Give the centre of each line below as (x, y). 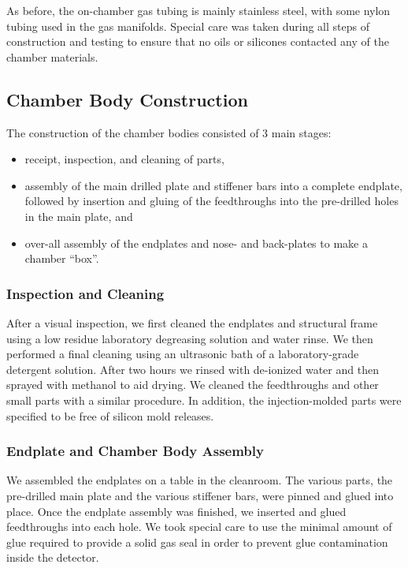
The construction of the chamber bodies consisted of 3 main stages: (169, 132)
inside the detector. (53, 557)
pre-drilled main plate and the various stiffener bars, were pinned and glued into (200, 495)
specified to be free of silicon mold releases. (110, 415)
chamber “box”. (62, 258)
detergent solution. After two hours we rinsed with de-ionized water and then (193, 369)
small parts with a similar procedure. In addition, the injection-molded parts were (204, 400)
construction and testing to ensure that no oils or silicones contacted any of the (198, 41)
